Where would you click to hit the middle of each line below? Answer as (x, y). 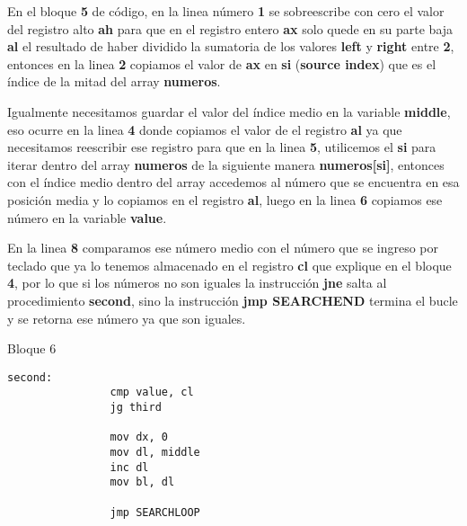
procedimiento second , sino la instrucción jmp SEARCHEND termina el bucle (233, 300)
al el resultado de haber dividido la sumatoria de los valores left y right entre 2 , (231, 46)
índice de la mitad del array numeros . (114, 81)
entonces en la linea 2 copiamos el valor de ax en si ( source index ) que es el (222, 63)
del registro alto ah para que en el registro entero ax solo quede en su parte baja (230, 28)
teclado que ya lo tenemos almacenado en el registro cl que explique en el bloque (229, 265)
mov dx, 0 (139, 437)
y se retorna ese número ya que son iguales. (127, 318)
